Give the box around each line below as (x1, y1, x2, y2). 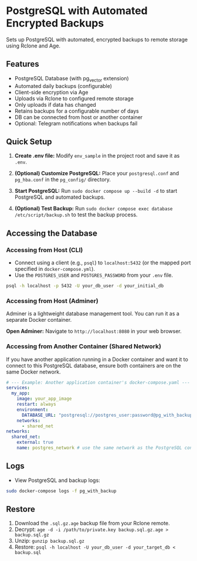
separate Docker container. (6, 317, 72, 324)
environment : (16, 406, 49, 413)
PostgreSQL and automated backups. (14, 193, 106, 200)
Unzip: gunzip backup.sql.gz (14, 538, 85, 545)
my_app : (11, 390, 30, 396)
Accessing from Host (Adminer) (6, 297, 98, 305)
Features (6, 59, 39, 69)
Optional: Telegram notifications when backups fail (14, 120, 138, 127)
